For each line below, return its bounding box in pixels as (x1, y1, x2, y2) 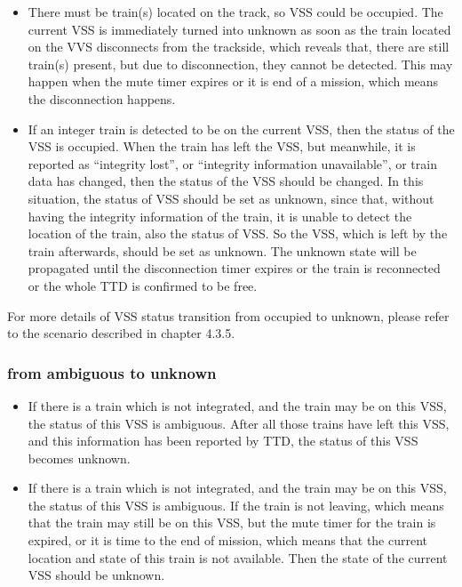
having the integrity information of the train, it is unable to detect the (28, 206, 412, 225)
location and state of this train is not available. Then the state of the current (28, 548, 448, 567)
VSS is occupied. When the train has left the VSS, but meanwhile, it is (28, 137, 416, 156)
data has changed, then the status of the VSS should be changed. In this (28, 172, 424, 190)
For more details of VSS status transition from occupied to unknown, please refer (7, 306, 450, 325)
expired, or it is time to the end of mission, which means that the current (28, 531, 428, 550)
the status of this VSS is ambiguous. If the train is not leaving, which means (28, 495, 444, 514)
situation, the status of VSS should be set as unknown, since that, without (28, 189, 434, 207)
